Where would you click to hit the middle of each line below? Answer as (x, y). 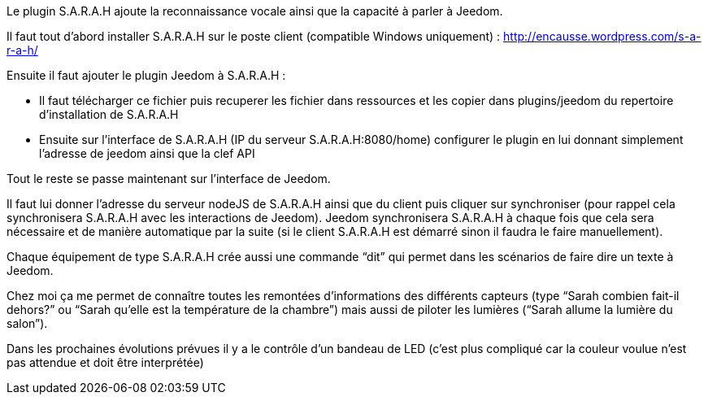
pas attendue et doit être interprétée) (105, 362)
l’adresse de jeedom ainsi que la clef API (147, 153)
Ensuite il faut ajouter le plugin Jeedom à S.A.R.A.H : (146, 75)
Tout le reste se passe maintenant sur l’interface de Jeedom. (169, 179)
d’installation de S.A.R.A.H (109, 114)
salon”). (27, 323)
